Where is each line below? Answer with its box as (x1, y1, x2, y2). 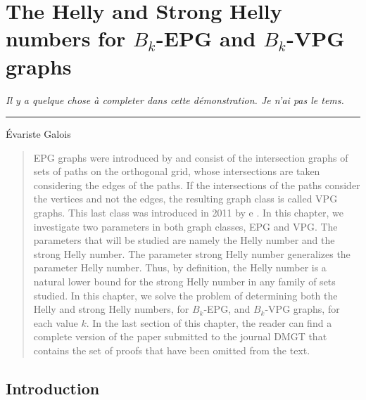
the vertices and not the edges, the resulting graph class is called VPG (33, 191, 338, 206)
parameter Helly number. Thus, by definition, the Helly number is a (33, 260, 327, 275)
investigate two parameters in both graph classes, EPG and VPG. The (33, 219, 338, 233)
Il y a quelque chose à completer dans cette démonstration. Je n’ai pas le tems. (6, 92, 344, 107)
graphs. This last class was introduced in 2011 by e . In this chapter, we (33, 205, 343, 220)
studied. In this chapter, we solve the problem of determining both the (33, 288, 338, 302)
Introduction (6, 377, 100, 399)
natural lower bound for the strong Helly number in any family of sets (33, 274, 336, 289)
